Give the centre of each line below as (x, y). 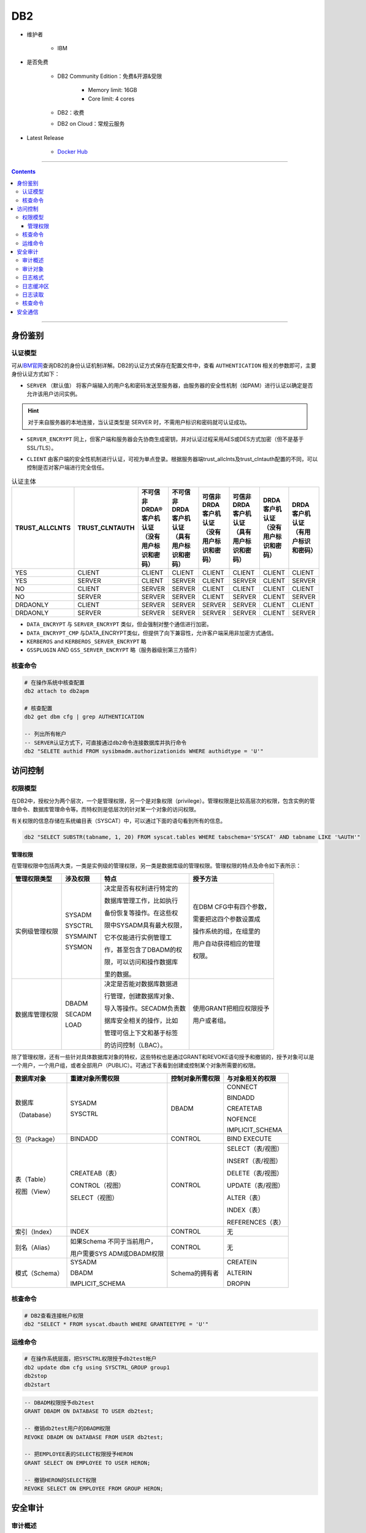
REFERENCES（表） (256, 1222)
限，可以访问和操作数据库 (141, 961)
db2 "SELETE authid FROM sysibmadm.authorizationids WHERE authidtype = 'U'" (144, 751)
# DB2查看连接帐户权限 (54, 1316)
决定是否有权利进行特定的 (141, 888)
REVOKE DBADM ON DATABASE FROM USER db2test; (94, 1437)
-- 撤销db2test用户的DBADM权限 (67, 1428)
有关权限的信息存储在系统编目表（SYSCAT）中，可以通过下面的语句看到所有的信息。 (119, 820)
